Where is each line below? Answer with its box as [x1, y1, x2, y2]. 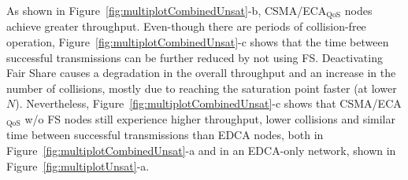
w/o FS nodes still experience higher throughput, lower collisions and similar [24, 111, 395, 127]
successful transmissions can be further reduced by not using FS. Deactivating [6, 49, 383, 65]
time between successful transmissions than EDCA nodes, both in [6, 127, 324, 143]
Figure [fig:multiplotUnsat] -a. [6, 157, 150, 174]
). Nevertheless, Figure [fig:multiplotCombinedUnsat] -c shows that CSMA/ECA [15, 95, 402, 112]
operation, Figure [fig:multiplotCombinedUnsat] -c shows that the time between [6, 34, 389, 50]
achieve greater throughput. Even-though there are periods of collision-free [6, 18, 366, 35]
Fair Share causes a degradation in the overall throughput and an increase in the [6, 64, 396, 81]
